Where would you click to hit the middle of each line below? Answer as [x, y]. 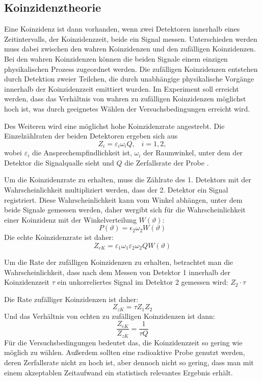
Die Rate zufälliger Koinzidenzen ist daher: [71, 299]
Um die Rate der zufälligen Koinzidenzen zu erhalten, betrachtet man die [119, 262]
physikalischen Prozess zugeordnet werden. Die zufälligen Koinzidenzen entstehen [131, 69]
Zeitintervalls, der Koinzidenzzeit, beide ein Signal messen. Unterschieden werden [131, 38]
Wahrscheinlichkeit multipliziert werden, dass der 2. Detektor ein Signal [116, 189]
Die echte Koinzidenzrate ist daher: [59, 237]
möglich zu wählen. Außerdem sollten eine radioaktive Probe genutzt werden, [125, 352]
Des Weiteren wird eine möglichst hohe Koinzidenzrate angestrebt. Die [114, 126]
